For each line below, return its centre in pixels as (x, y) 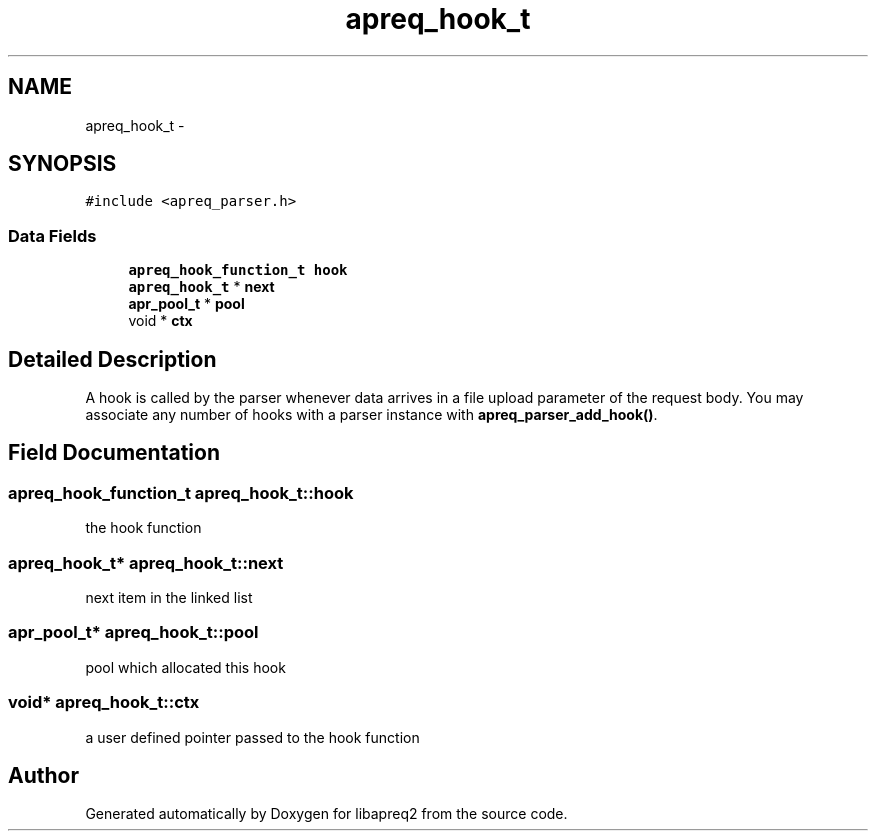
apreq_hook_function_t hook (238, 270)
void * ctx (160, 321)
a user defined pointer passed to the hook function (252, 737)
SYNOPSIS (62, 164)
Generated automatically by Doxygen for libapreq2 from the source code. (326, 814)
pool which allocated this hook (185, 667)
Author (43, 775)
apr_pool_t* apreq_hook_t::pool (133, 632)
